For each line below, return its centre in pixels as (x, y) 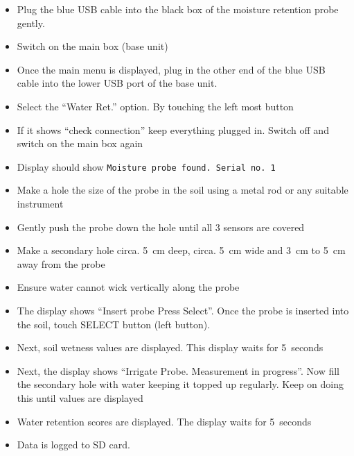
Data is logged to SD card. (73, 445)
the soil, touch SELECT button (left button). (114, 324)
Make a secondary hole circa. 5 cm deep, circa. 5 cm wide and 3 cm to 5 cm (181, 250)
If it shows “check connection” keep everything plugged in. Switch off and (173, 129)
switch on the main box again (80, 143)
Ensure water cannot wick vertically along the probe (128, 287)
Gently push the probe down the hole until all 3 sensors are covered (161, 227)
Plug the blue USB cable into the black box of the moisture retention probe (178, 9)
